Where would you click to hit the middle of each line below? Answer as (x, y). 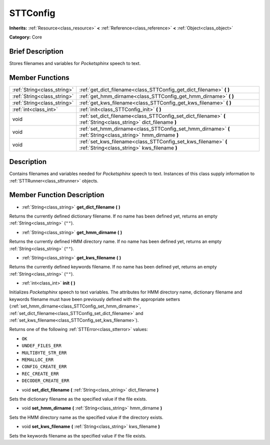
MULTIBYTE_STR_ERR (44, 353)
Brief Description (36, 51)
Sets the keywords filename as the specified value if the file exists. (78, 435)
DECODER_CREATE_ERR (45, 381)
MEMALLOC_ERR (38, 359)
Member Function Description (57, 195)
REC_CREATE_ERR (40, 373)
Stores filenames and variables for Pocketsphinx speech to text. (75, 63)
